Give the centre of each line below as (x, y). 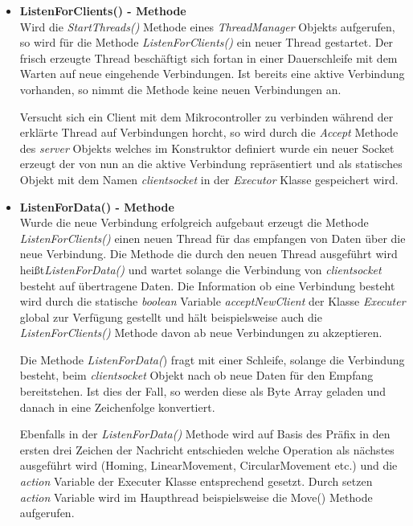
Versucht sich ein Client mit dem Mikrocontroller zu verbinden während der (206, 116)
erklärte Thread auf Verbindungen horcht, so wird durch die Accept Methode (209, 132)
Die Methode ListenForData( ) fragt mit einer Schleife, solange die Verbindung (212, 359)
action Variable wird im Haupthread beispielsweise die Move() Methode (196, 497)
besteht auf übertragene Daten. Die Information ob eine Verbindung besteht (207, 285)
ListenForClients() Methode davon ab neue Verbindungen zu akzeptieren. (201, 333)
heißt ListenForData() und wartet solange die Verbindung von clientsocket (200, 269)
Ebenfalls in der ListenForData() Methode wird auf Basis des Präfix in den (205, 434)
